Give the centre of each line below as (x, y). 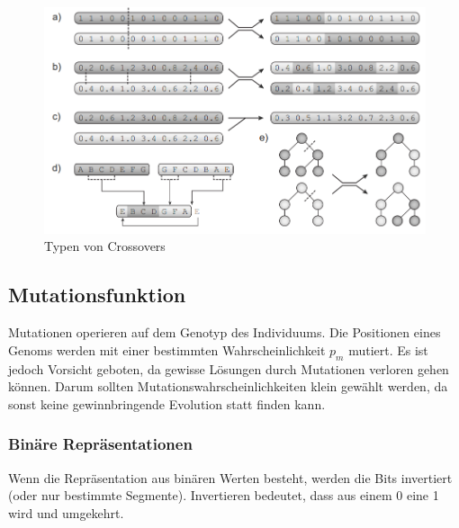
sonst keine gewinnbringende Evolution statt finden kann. (167, 403)
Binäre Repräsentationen (100, 444)
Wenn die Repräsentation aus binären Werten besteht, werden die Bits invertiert (230, 477)
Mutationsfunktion (97, 295)
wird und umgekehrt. (66, 512)
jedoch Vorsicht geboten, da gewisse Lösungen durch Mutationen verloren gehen (229, 368)
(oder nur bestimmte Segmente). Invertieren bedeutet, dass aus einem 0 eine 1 (224, 495)
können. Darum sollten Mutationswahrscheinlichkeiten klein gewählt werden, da (228, 386)
